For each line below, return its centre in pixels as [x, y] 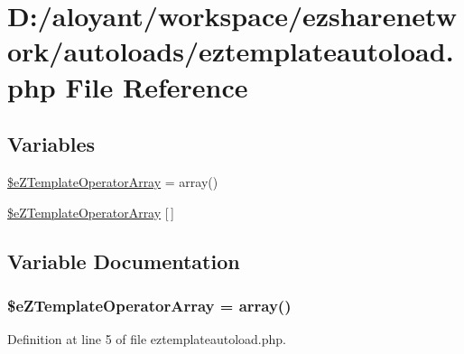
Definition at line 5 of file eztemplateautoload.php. [147, 339]
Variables [51, 144]
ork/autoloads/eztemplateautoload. [231, 51]
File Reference [157, 86]
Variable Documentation [124, 261]
